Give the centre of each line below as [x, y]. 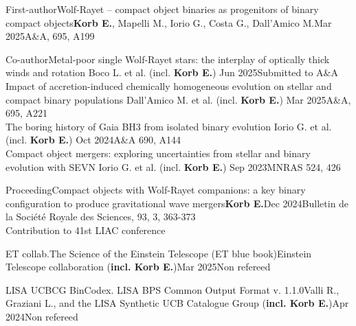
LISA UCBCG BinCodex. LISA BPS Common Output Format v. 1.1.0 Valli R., [173, 289]
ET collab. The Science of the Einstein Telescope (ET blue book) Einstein [159, 253]
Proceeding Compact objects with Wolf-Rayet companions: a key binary [156, 190]
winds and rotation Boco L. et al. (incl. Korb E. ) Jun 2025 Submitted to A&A [172, 72]
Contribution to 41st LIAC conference [86, 230]
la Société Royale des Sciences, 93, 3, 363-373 [101, 217]
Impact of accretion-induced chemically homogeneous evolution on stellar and [169, 85]
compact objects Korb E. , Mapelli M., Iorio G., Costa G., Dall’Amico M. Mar [169, 22]
